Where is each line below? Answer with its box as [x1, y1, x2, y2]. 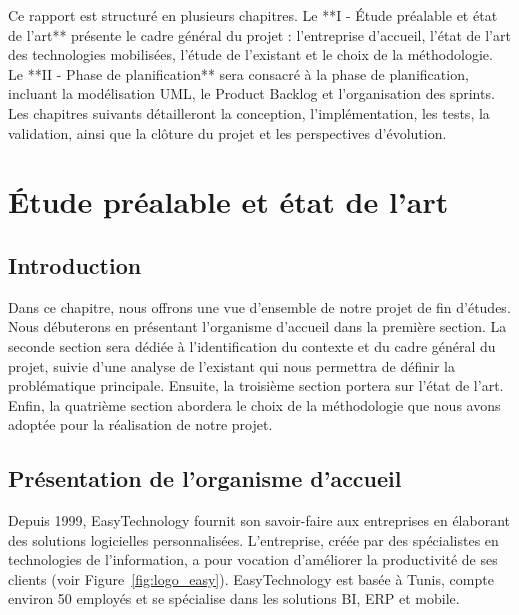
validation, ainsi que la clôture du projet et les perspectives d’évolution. [8, 122, 447, 143]
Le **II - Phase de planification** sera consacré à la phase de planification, [8, 63, 469, 84]
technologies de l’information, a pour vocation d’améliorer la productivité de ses [8, 549, 498, 570]
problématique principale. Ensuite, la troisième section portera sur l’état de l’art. [8, 375, 504, 396]
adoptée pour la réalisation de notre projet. [8, 414, 273, 435]
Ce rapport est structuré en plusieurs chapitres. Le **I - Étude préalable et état [8, 5, 498, 25]
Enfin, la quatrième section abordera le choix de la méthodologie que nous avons [8, 394, 501, 415]
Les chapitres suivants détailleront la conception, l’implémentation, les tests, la [8, 102, 490, 123]
